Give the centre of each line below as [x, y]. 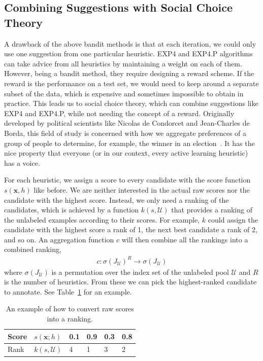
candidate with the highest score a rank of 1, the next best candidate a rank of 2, [131, 229]
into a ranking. [70, 318]
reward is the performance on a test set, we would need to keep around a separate [131, 83]
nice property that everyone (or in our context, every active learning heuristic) [126, 153]
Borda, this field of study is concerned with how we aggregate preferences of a [125, 133]
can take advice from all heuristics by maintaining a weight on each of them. [123, 63]
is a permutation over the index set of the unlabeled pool [140, 272]
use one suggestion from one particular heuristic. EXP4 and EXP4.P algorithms [128, 53]
